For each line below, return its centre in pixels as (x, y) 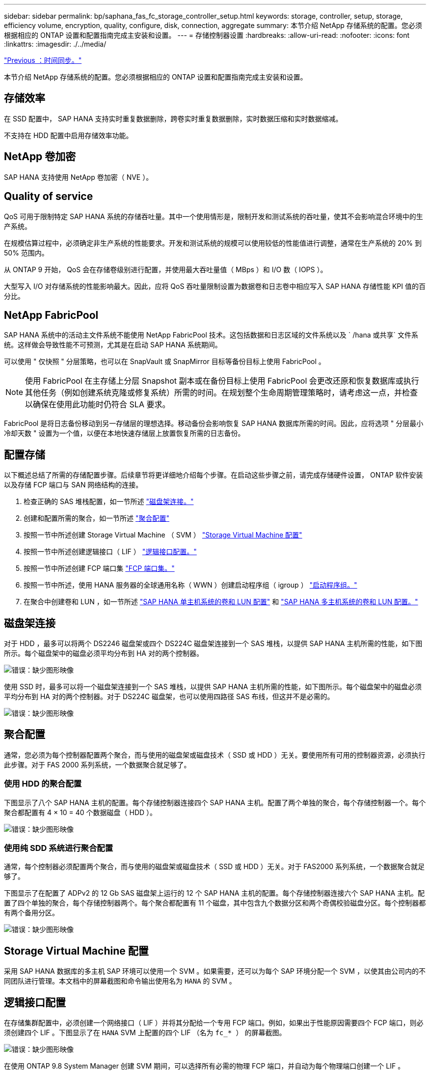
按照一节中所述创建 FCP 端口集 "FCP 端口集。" (99, 568)
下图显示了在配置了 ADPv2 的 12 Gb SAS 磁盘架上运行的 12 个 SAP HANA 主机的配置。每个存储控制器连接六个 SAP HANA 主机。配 (215, 893)
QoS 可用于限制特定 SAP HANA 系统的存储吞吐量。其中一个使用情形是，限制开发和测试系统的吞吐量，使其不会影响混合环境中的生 (214, 216)
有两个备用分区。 (31, 913)
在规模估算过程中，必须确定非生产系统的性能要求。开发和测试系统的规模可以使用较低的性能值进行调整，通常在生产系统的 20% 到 (213, 243)
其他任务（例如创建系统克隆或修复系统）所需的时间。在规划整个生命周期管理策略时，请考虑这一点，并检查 (222, 393)
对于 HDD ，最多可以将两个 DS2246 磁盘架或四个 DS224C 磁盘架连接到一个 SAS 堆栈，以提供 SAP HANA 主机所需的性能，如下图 (213, 644)
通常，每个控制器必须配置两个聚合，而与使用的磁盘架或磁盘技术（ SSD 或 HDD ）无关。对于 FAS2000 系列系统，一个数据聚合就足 (214, 867)
